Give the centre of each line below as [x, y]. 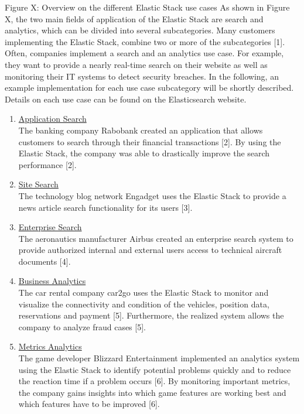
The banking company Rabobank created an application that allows [141, 130]
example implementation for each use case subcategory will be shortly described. [149, 88]
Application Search [52, 119]
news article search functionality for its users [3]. [105, 207]
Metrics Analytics [50, 346]
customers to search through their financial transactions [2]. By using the [150, 141]
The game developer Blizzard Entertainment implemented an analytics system [159, 358]
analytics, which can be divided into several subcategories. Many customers [140, 30]
